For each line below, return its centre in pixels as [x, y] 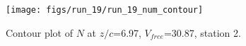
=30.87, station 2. [202, 32]
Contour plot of [39, 32]
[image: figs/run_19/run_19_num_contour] [105, 10]
